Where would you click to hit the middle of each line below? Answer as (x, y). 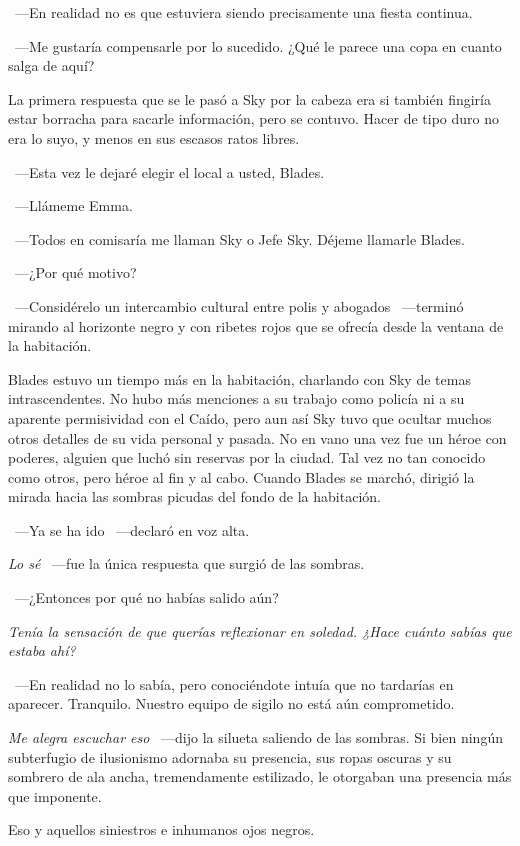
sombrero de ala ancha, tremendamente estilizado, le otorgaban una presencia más (260, 776)
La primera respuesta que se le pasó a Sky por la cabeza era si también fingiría (249, 98)
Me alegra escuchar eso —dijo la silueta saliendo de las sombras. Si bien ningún (255, 737)
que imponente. (55, 795)
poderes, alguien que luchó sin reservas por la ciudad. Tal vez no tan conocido (247, 457)
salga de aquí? (51, 65)
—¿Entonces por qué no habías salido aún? (146, 597)
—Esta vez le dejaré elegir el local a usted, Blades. (169, 171)
